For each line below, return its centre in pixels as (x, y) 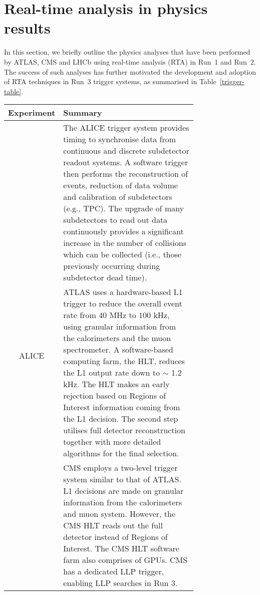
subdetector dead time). (105, 277)
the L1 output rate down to (112, 373)
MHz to (123, 315)
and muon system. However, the (119, 514)
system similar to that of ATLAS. (122, 479)
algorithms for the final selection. (121, 453)
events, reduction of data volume (120, 185)
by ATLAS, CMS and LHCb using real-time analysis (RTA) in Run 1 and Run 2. (130, 61)
